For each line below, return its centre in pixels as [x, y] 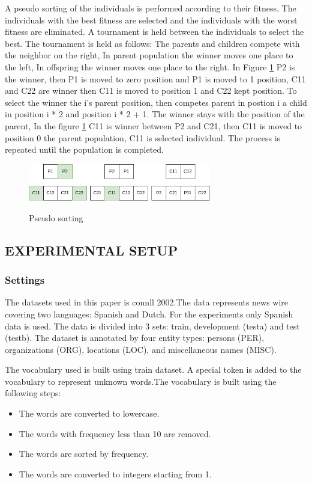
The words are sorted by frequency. [84, 454]
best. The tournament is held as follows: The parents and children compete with [152, 43]
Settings [25, 280]
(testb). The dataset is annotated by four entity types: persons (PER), [135, 338]
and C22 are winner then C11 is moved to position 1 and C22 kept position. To [151, 90]
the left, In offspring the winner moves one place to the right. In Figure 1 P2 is [150, 66]
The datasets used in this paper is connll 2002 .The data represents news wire [147, 302]
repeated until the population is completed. [84, 149]
